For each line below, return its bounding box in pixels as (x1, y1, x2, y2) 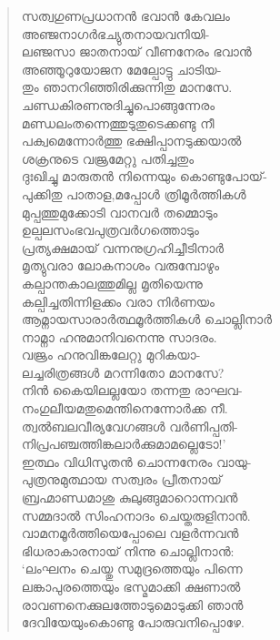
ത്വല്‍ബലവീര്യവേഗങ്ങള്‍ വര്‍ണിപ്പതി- (21, 416, 238, 435)
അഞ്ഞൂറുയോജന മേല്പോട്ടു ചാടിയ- (21, 59, 222, 78)
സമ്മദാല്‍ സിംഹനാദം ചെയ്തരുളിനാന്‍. (21, 505, 251, 524)
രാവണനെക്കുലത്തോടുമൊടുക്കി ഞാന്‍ (21, 594, 244, 614)
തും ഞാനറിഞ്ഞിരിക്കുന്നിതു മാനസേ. (21, 77, 233, 97)
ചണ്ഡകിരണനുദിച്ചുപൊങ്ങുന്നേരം (21, 95, 215, 114)
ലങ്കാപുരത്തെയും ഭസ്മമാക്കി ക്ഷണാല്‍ (21, 577, 241, 595)
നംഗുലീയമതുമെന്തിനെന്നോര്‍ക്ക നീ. (21, 399, 228, 418)
